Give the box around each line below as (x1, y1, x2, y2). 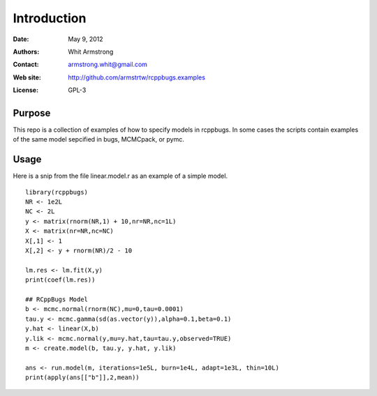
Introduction (13, 10, 87, 26)
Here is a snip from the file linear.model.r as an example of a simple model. (13, 172, 228, 181)
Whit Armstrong (68, 47, 114, 56)
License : (13, 86, 38, 94)
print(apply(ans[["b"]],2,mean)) (25, 374, 140, 381)
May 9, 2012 (68, 35, 104, 43)
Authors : (13, 47, 40, 56)
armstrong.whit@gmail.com (68, 60, 148, 69)
